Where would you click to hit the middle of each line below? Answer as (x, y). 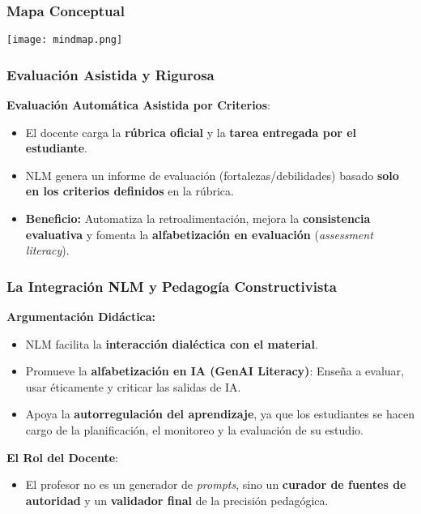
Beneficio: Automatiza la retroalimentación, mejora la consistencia (198, 218)
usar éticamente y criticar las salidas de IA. (133, 386)
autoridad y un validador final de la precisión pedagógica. (177, 500)
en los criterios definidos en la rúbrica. (130, 191)
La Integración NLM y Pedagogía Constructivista (172, 286)
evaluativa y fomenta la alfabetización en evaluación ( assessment (199, 234)
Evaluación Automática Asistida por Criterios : (138, 105)
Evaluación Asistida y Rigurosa (111, 74)
